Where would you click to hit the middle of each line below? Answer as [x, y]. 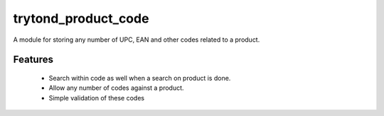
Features [33, 60]
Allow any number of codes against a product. [116, 88]
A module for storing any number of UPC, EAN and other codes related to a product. [137, 40]
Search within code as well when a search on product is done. [140, 78]
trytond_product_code [81, 18]
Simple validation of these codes [97, 98]
